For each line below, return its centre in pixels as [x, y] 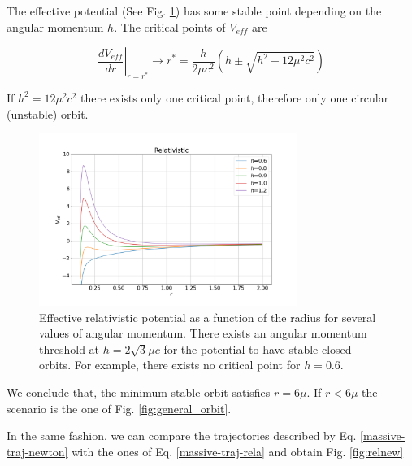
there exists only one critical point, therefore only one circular [234, 97]
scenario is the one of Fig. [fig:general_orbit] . [119, 408]
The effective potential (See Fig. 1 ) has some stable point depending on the [194, 11]
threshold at [69, 348]
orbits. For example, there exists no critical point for [170, 365]
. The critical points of [170, 26]
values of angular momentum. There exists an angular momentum [203, 333]
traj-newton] [37, 451]
